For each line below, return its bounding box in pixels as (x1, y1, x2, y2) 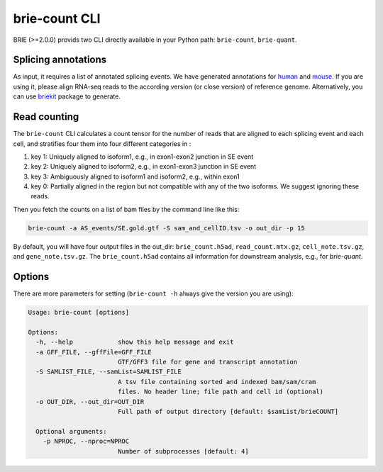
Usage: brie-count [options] (28, 308, 130, 317)
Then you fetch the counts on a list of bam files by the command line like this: (13, 205, 240, 213)
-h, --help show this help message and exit (35, 338, 234, 347)
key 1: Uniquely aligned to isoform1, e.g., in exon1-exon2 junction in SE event (30, 152, 254, 161)
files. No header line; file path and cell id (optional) (117, 388, 324, 396)
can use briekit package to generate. (13, 92, 121, 101)
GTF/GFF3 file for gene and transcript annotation (117, 358, 298, 366)
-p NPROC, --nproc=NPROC (43, 437, 130, 446)
